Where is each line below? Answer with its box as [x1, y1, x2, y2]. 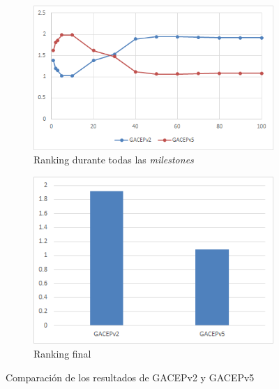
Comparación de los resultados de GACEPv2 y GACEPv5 [6, 369, 255, 384]
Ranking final [33, 346, 91, 360]
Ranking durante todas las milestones [33, 152, 194, 167]
